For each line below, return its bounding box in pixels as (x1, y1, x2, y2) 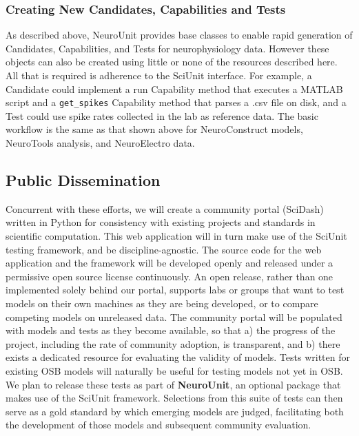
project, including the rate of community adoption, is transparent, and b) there (6, 336, 340, 351)
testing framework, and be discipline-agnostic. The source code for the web (6, 242, 322, 256)
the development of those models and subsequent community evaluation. (6, 417, 311, 432)
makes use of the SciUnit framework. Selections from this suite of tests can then (6, 391, 343, 405)
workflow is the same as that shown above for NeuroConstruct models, (6, 122, 303, 136)
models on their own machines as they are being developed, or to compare (6, 295, 318, 310)
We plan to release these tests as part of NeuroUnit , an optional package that (6, 377, 341, 391)
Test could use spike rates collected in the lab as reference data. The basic (6, 108, 318, 123)
